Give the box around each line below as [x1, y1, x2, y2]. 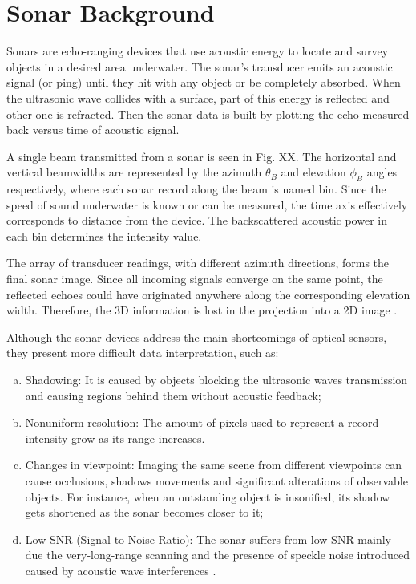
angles [366, 164, 398, 180]
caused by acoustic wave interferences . [25, 562, 216, 578]
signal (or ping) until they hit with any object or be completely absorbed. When [6, 74, 401, 91]
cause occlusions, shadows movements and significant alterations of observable [25, 472, 408, 489]
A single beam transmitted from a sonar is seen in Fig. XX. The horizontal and [6, 148, 397, 164]
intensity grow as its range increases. [25, 429, 205, 446]
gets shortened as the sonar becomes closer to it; [25, 504, 264, 521]
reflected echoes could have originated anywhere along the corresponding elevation [6, 286, 410, 302]
